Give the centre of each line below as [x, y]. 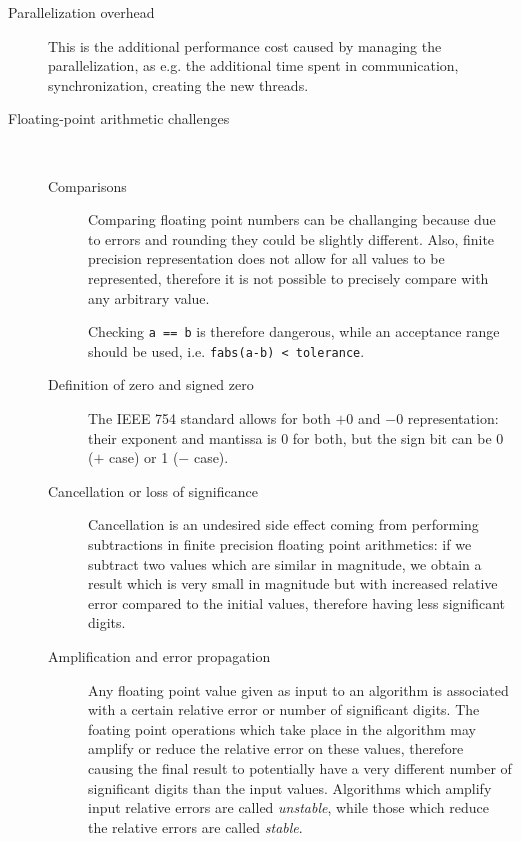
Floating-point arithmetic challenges [119, 118]
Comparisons [87, 185]
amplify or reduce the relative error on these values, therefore [276, 748]
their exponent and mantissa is [182, 437]
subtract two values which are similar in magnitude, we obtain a [285, 563]
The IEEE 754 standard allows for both [209, 418]
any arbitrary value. [149, 297]
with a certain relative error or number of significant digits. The [284, 709]
